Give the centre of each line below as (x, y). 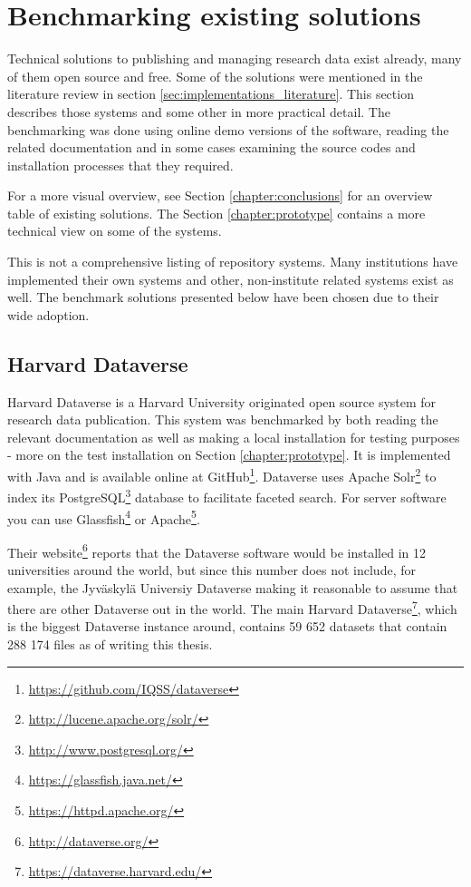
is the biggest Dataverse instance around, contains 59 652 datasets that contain (227, 626)
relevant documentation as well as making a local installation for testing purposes (234, 437)
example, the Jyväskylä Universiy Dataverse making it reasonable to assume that (233, 587)
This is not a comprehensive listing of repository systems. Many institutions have (233, 262)
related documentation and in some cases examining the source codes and (211, 147)
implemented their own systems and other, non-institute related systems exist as (231, 279)
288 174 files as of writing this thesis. (110, 644)
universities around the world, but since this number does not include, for (211, 570)
